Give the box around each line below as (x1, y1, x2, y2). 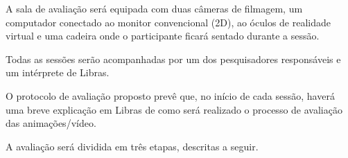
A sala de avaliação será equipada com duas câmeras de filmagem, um (6, 1, 303, 15)
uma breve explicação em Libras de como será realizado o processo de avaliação (6, 102, 342, 116)
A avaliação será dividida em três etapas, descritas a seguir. (6, 139, 259, 153)
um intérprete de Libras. (6, 65, 110, 80)
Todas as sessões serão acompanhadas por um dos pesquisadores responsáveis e (6, 51, 341, 66)
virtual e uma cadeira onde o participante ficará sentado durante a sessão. (6, 28, 320, 43)
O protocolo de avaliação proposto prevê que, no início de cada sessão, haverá (6, 88, 335, 103)
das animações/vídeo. (6, 116, 96, 130)
